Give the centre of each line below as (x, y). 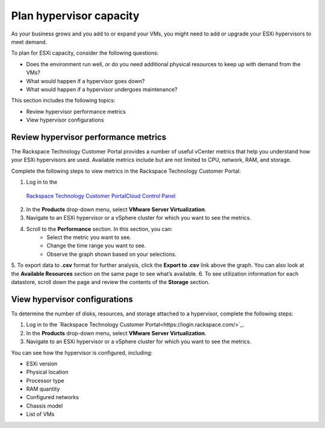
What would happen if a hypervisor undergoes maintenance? (102, 89)
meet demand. (29, 42)
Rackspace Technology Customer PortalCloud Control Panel (101, 196)
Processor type (45, 380)
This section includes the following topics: (63, 101)
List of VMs (40, 414)
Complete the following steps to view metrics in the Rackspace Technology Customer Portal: (126, 171)
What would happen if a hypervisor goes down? (85, 81)
